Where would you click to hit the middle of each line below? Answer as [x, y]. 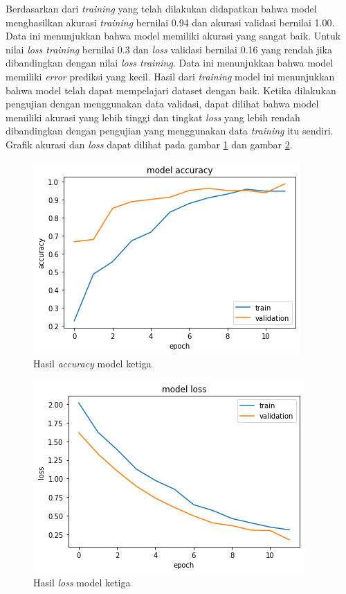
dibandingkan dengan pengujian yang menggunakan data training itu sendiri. [170, 131]
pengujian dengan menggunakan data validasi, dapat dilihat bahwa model [162, 104]
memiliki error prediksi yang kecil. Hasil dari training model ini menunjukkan [170, 76]
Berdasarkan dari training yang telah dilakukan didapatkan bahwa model [161, 8]
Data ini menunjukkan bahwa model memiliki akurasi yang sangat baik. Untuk [173, 36]
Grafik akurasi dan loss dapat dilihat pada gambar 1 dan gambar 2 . [149, 144]
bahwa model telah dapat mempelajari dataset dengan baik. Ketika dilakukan [171, 90]
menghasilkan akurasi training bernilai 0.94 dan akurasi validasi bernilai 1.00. [170, 22]
